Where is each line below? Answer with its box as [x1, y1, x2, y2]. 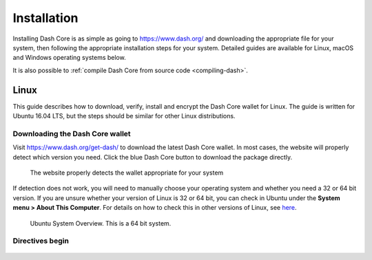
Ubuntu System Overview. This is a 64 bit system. [30, 219, 172, 227]
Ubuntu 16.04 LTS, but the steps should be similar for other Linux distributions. [12, 112, 236, 120]
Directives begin [12, 236, 69, 246]
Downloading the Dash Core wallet [12, 129, 131, 138]
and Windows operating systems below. [12, 54, 127, 62]
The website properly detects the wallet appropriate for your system [30, 169, 224, 177]
